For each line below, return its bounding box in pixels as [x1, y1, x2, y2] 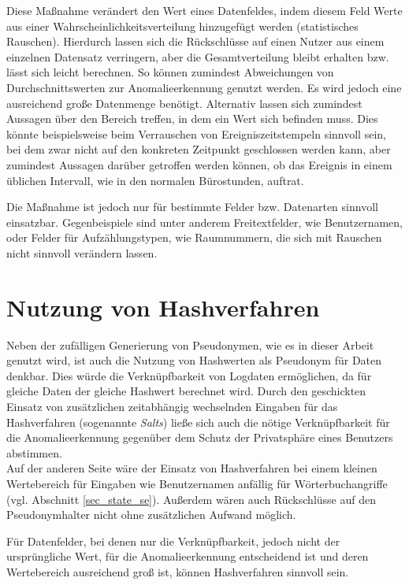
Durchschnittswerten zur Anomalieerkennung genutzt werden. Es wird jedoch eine [6, 79, 402, 95]
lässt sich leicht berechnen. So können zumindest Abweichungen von [6, 64, 334, 80]
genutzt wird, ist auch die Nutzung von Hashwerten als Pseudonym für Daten [6, 352, 382, 368]
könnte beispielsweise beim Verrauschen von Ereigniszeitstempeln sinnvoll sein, [6, 125, 386, 142]
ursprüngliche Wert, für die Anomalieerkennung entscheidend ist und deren [6, 548, 369, 565]
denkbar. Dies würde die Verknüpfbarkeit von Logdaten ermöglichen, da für [6, 367, 372, 383]
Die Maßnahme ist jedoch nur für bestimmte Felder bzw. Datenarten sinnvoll [6, 198, 378, 215]
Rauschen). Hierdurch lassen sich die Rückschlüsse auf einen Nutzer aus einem [6, 33, 385, 50]
